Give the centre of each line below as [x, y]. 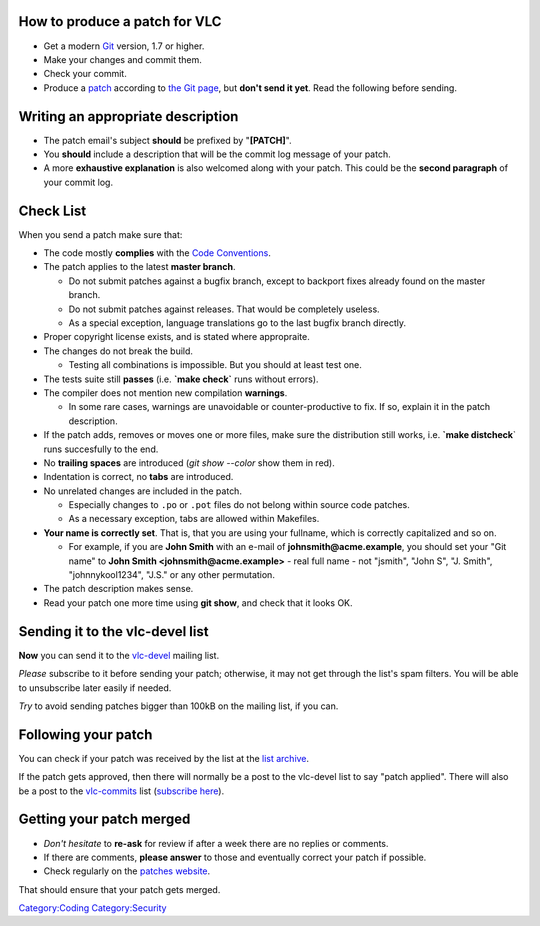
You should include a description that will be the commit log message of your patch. [217, 154]
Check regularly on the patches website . [127, 871]
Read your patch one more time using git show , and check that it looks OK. [198, 602]
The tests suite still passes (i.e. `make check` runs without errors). [181, 379]
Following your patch [85, 734]
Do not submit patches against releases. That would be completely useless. [224, 309]
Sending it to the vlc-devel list [113, 631]
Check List [52, 210]
